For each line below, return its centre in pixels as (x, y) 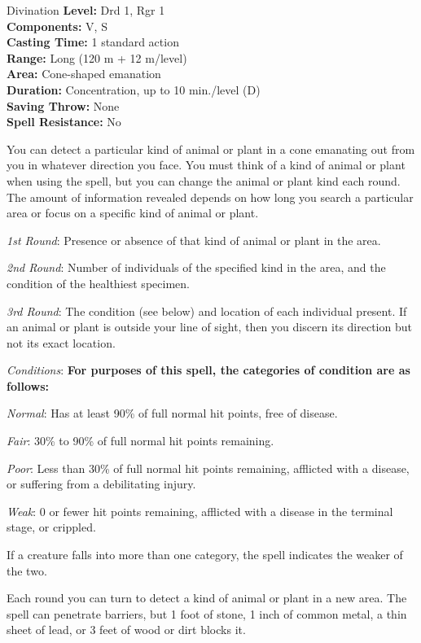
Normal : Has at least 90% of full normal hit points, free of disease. (172, 413)
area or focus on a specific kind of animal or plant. (133, 213)
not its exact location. (61, 342)
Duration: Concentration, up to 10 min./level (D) (134, 89)
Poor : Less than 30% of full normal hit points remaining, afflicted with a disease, (208, 468)
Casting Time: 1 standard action (93, 42)
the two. (27, 570)
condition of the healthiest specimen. (98, 283)
